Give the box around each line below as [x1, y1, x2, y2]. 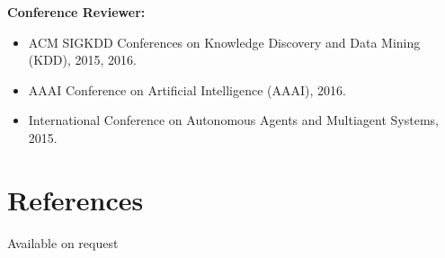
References [7, 181, 144, 218]
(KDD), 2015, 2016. [28, 50, 137, 69]
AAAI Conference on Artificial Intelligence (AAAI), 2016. [28, 80, 346, 99]
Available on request [7, 233, 119, 252]
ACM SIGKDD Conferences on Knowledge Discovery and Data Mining [28, 32, 421, 51]
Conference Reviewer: [7, 3, 146, 21]
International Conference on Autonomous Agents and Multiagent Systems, [28, 111, 439, 129]
